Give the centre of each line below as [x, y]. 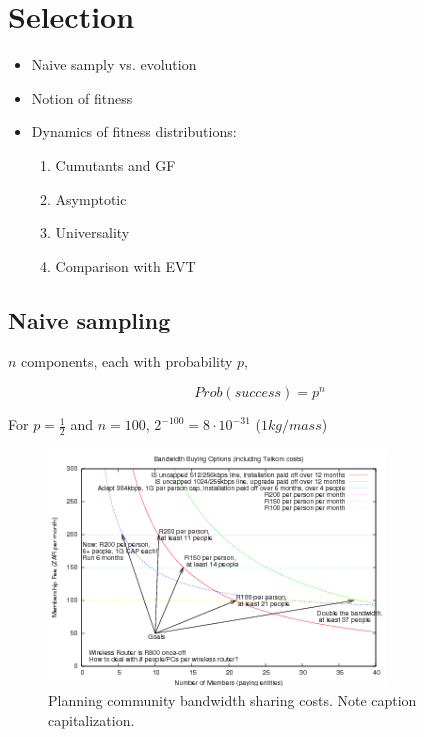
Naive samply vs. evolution [114, 64]
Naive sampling [89, 319]
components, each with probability [127, 361]
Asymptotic [91, 198]
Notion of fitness [82, 97]
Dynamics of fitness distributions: [134, 131]
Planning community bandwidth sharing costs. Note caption [232, 699]
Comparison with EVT [125, 265]
